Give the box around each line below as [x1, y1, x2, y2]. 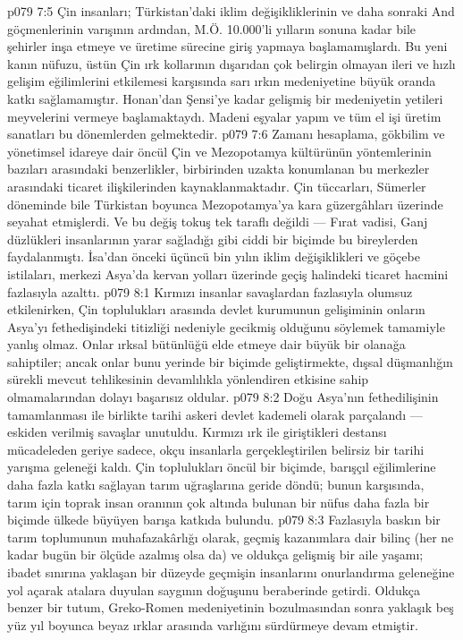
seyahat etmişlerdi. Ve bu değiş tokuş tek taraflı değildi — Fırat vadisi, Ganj [7, 212, 428, 231]
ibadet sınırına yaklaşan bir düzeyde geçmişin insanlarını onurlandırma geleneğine [7, 563, 455, 581]
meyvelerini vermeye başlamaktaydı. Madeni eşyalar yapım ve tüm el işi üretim [7, 107, 442, 125]
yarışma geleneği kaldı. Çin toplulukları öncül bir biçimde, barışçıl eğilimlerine [7, 457, 436, 476]
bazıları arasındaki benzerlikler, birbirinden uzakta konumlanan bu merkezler [7, 159, 430, 178]
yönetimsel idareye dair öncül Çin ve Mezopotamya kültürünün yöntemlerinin [7, 141, 432, 160]
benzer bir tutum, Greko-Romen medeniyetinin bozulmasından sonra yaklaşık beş [7, 598, 454, 617]
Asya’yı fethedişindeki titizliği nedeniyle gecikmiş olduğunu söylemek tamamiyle [7, 317, 445, 336]
